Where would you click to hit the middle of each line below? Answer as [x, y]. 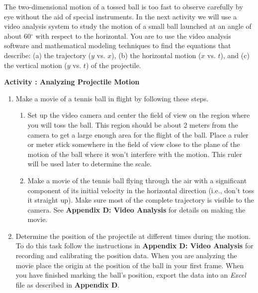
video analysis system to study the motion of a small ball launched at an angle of [128, 26]
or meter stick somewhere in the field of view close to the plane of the [134, 144]
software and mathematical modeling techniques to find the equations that [118, 45]
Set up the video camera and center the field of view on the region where [139, 115]
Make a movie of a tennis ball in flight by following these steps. [112, 98]
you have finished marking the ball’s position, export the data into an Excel [131, 275]
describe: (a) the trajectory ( [48, 55]
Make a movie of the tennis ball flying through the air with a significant [137, 180]
